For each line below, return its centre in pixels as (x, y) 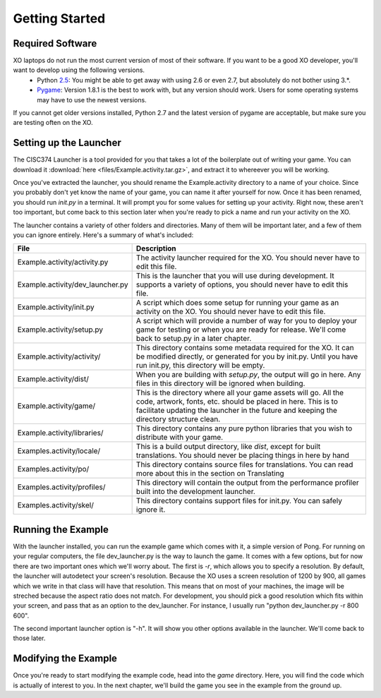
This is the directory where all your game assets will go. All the (240, 393)
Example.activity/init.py (56, 307)
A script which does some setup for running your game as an (237, 303)
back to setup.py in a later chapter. (194, 339)
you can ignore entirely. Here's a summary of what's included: (103, 235)
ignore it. (151, 510)
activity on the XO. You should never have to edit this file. (231, 312)
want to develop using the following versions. (79, 70)
